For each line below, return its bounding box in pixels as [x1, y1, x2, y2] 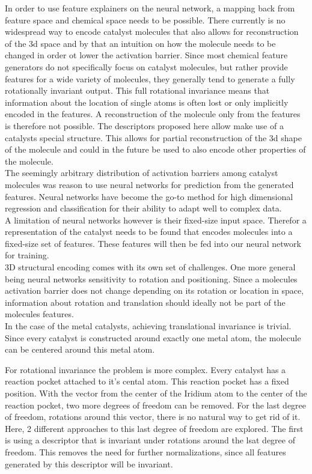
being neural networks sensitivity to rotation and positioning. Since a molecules [5, 272, 298, 285]
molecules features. [5, 308, 74, 320]
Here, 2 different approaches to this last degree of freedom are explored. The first [5, 422, 304, 434]
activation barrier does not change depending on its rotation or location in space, [5, 284, 304, 297]
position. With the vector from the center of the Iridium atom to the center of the [5, 387, 307, 399]
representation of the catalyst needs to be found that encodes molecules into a [5, 225, 293, 238]
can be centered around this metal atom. [5, 343, 155, 356]
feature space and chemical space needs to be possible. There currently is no [5, 13, 286, 26]
